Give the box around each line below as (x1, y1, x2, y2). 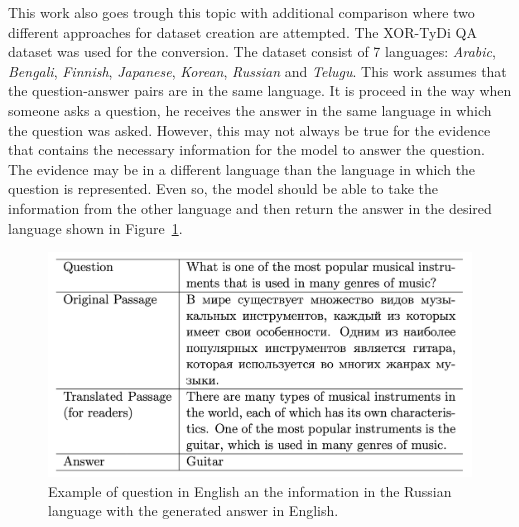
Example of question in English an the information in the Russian (48, 480, 452, 501)
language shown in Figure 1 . (8, 217, 183, 238)
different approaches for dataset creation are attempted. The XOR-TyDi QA (8, 21, 477, 42)
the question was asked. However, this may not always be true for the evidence (8, 119, 491, 140)
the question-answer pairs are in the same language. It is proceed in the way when (8, 80, 512, 101)
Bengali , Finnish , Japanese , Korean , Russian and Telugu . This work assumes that (8, 60, 507, 81)
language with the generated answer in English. (48, 500, 339, 521)
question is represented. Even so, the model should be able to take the (8, 178, 438, 199)
